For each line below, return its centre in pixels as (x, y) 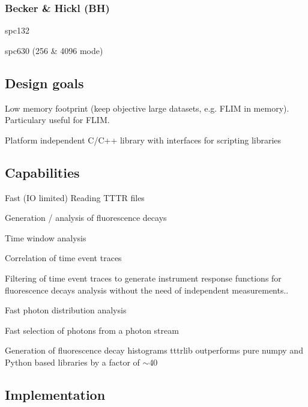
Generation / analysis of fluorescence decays (86, 218)
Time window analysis (46, 237)
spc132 (17, 30)
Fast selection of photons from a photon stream (92, 330)
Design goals (44, 83)
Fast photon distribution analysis (66, 310)
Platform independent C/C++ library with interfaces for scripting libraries (143, 140)
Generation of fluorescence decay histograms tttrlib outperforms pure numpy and (154, 350)
